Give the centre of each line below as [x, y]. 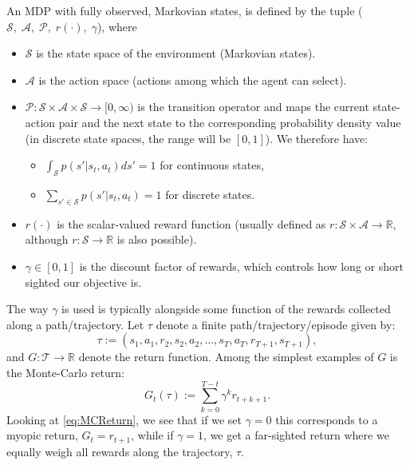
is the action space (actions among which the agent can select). [193, 79]
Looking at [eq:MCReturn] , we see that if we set [124, 419]
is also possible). [157, 239]
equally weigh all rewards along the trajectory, [120, 451]
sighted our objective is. [83, 282]
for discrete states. [210, 194]
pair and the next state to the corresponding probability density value [230, 122]
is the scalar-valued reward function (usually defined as [191, 223]
